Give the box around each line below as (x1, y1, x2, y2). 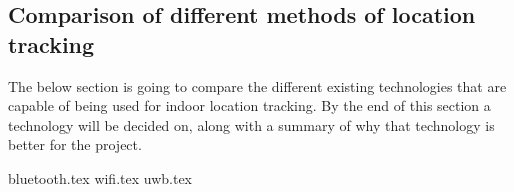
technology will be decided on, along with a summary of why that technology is (8, 114, 495, 135)
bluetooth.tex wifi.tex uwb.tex (8, 167, 193, 188)
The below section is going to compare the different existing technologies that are (8, 75, 507, 96)
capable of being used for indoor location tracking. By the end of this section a (8, 95, 491, 116)
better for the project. (8, 134, 142, 155)
